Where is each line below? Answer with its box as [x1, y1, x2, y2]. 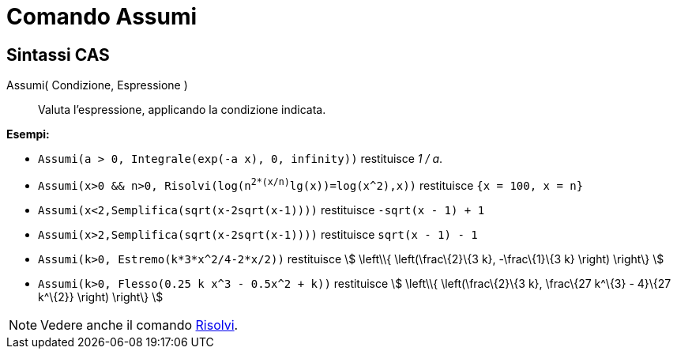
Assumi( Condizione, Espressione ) [6, 78, 188, 93]
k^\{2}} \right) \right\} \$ [38, 289, 164, 304]
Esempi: [6, 127, 50, 142]
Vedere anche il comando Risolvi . [40, 316, 239, 333]
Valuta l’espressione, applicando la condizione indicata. [38, 103, 326, 117]
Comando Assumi [6, 3, 197, 30]
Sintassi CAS [6, 44, 110, 65]
